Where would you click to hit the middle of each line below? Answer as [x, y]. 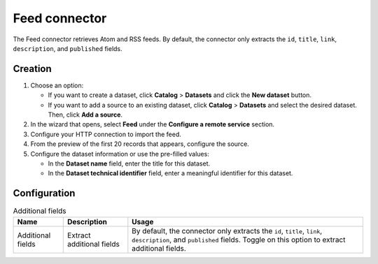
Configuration [44, 193]
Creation [32, 69]
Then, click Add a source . [85, 115]
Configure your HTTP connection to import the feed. [106, 134]
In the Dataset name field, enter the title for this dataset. [129, 163]
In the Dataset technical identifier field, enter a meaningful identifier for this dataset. [170, 173]
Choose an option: [57, 85]
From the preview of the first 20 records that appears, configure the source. [140, 144]
